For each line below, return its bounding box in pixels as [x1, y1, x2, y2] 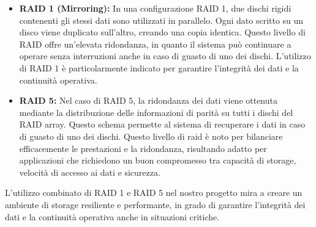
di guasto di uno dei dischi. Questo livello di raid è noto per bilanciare [19, 129, 283, 142]
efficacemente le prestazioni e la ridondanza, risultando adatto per [19, 142, 267, 154]
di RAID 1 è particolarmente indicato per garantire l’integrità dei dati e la [19, 61, 299, 74]
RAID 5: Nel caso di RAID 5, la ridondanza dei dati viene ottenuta [19, 94, 277, 107]
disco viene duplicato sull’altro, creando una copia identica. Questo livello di [19, 26, 306, 38]
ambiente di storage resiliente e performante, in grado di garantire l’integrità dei [5, 198, 306, 211]
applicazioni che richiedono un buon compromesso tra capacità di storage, [19, 154, 296, 167]
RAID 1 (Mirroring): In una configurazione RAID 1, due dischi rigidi [19, 2, 292, 14]
